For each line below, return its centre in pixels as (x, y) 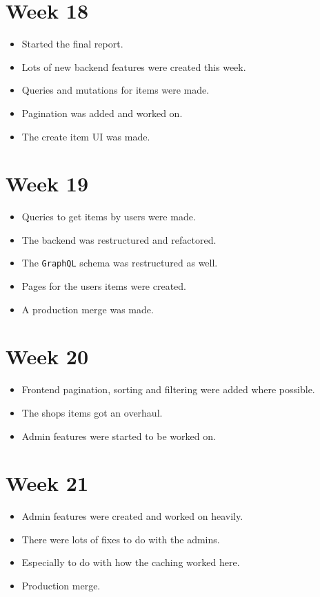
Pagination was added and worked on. (102, 113)
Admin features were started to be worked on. (119, 436)
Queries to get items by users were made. (109, 217)
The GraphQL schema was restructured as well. (120, 263)
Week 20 (47, 356)
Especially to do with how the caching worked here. (131, 562)
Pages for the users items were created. (104, 286)
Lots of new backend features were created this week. (134, 66)
